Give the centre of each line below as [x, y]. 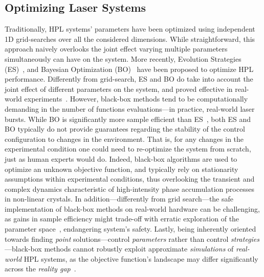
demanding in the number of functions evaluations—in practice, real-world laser [130, 108]
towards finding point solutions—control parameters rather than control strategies [132, 238]
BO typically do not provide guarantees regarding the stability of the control [125, 129]
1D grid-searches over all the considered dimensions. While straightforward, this [130, 39]
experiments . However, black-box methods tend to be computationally [136, 99]
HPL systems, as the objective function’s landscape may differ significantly [141, 258]
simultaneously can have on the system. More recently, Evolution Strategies [123, 58]
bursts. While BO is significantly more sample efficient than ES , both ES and [128, 119]
